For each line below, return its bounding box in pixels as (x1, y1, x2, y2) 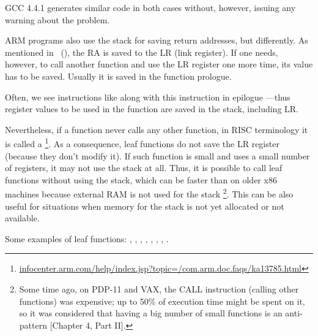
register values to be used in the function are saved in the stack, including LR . (5, 102, 299, 115)
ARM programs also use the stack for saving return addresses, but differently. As (5, 34, 308, 47)
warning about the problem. (5, 13, 110, 26)
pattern (19, 318, 47, 331)
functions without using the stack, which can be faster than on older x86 (5, 173, 277, 186)
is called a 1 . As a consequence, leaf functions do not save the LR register (5, 136, 279, 150)
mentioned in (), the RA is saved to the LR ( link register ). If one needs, (5, 45, 278, 58)
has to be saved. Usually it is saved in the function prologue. (5, 69, 232, 82)
